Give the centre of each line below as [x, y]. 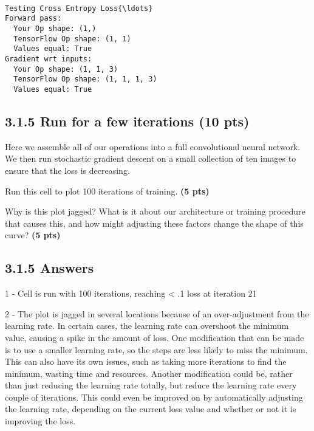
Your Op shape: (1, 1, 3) [66, 69]
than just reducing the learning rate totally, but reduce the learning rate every [151, 385]
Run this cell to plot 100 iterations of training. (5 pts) [107, 191]
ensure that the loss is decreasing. [67, 170]
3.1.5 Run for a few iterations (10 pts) [127, 121]
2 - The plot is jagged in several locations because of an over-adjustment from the [157, 313]
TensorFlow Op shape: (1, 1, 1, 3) [85, 79]
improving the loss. [40, 421]
